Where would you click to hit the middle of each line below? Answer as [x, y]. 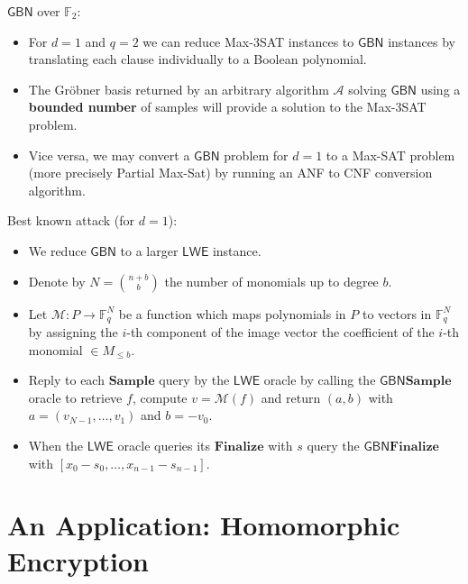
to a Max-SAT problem [390, 155]
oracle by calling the [320, 380]
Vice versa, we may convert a [109, 155]
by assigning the [73, 331]
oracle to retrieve [75, 397]
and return [291, 397]
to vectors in [397, 313]
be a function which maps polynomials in [232, 313]
